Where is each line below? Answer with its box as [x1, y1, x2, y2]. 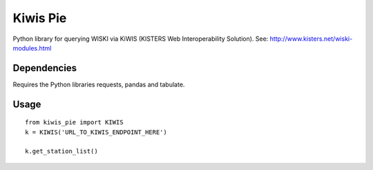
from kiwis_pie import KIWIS [25, 118, 124, 126]
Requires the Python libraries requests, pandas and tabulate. [12, 80, 185, 88]
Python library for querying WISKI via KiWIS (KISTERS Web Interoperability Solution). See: [12, 35, 269, 43]
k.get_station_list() [25, 147, 98, 155]
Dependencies [12, 62, 77, 74]
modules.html [12, 44, 52, 52]
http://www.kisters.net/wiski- [269, 35, 353, 43]
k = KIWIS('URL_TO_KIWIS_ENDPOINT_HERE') [25, 128, 167, 136]
